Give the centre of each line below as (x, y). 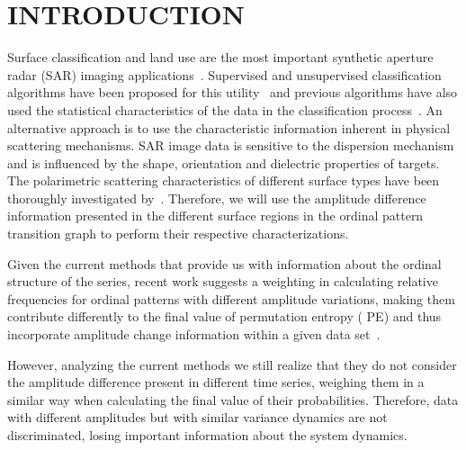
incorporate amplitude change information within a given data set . (194, 334)
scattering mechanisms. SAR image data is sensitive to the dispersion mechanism (231, 145)
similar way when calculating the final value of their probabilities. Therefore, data (233, 399)
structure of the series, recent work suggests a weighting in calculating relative (223, 281)
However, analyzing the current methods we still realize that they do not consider (232, 364)
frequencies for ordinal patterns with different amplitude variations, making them (231, 298)
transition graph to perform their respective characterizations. (178, 234)
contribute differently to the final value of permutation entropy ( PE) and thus (224, 316)
